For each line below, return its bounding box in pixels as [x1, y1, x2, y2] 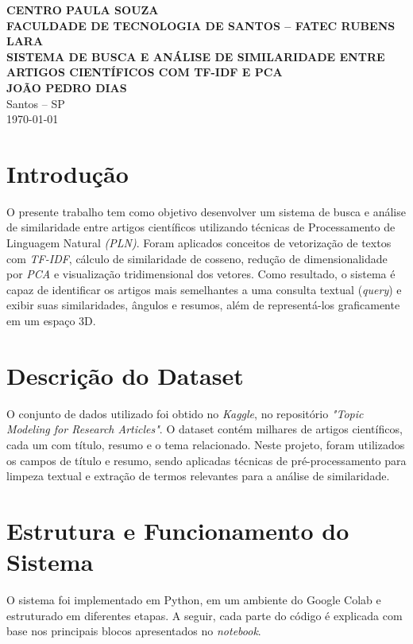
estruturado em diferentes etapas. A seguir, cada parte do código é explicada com [6, 607, 403, 623]
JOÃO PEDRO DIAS [6, 79, 127, 95]
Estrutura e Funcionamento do [6, 514, 349, 546]
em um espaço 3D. [6, 312, 96, 329]
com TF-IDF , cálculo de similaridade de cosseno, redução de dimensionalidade [6, 250, 388, 266]
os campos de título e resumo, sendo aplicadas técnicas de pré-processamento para [6, 452, 407, 468]
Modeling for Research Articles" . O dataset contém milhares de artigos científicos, [6, 421, 403, 437]
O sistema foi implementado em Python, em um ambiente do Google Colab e [6, 592, 381, 608]
